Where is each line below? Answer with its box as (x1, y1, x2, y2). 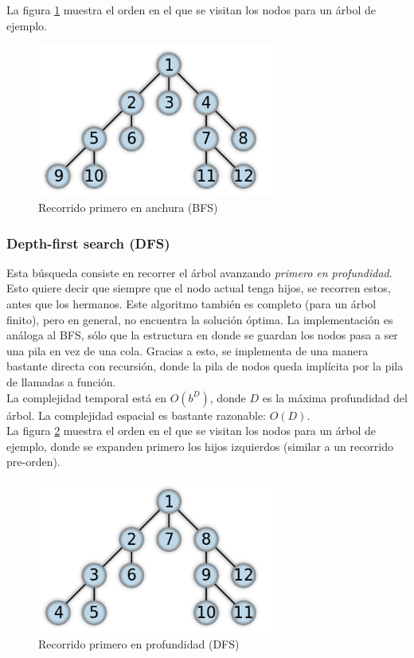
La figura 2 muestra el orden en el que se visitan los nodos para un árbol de (6, 422, 376, 439)
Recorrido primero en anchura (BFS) (38, 199, 218, 216)
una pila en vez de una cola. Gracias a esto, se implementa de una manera (6, 342, 369, 358)
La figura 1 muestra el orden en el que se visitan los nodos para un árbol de (6, 2, 376, 18)
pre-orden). (6, 453, 61, 470)
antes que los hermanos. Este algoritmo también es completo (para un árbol (6, 296, 377, 312)
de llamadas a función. (6, 374, 116, 390)
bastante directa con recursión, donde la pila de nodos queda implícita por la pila (6, 358, 404, 374)
